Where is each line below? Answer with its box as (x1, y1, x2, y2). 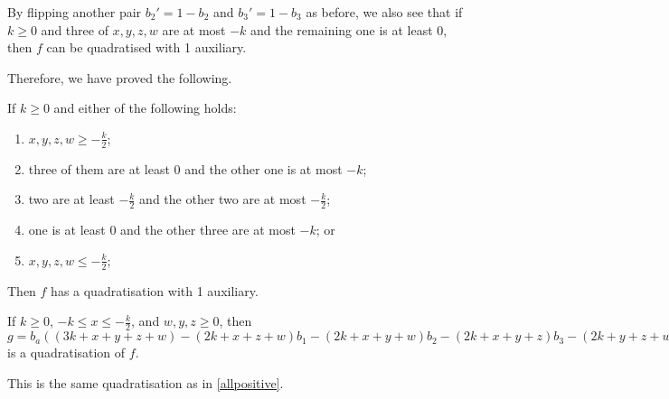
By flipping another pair (7, 3, 142, 21)
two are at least (28, 190, 115, 209)
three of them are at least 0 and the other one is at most (28, 159, 343, 178)
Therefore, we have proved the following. (7, 68, 232, 87)
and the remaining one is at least (250, 20, 433, 39)
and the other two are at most (139, 190, 306, 209)
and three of (41, 20, 108, 39)
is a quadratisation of (7, 343, 126, 362)
